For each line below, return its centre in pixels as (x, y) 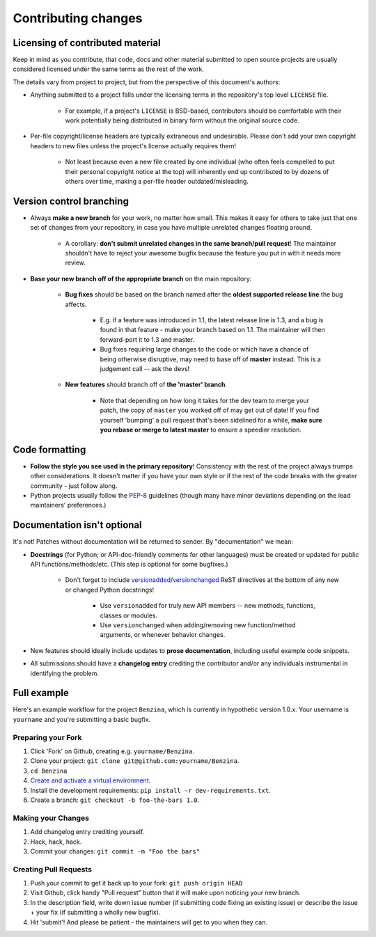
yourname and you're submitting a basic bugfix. (82, 719)
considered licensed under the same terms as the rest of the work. (109, 69)
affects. (76, 304)
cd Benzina (49, 771)
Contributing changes (78, 18)
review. (76, 263)
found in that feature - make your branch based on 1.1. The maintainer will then (212, 330)
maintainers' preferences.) (68, 505)
